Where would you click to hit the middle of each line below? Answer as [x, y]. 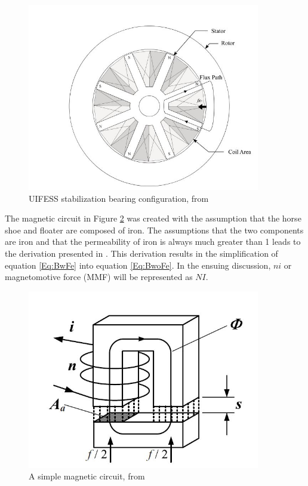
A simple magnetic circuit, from [87, 476]
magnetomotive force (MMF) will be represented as [99, 277]
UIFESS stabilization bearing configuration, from [119, 198]
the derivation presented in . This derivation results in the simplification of [141, 253]
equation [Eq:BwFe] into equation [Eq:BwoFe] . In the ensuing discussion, [138, 265]
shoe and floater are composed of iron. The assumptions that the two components [154, 230]
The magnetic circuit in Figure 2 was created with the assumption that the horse [153, 218]
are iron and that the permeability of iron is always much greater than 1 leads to [153, 242]
